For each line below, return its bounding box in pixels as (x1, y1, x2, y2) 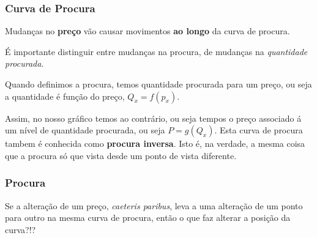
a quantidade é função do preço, (5, 89, 125, 102)
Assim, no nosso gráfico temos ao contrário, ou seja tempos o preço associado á (5, 111, 302, 124)
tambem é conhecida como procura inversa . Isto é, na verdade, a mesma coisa (5, 137, 305, 150)
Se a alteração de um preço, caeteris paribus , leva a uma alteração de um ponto (5, 199, 303, 212)
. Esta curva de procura (214, 124, 303, 136)
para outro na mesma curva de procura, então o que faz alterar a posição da (5, 211, 291, 224)
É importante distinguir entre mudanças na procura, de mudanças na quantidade (5, 45, 308, 58)
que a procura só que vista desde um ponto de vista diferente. (5, 149, 237, 162)
